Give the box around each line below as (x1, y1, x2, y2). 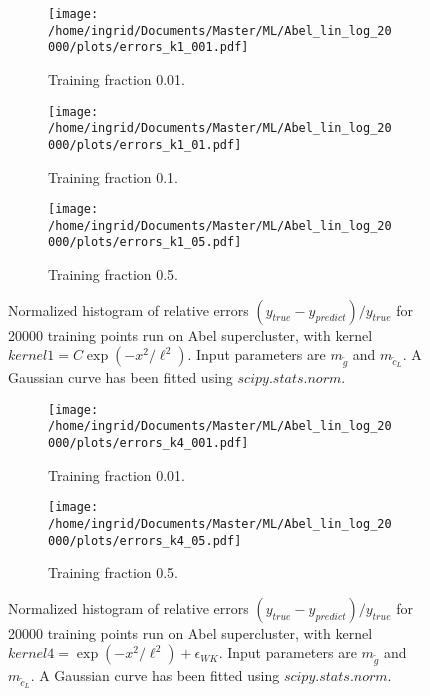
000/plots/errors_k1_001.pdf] (48, 40, 249, 55)
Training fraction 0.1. (48, 166, 179, 187)
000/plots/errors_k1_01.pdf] (48, 137, 242, 152)
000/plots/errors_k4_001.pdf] (48, 435, 249, 450)
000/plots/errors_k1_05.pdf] (48, 235, 242, 250)
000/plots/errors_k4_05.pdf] (48, 533, 242, 548)
